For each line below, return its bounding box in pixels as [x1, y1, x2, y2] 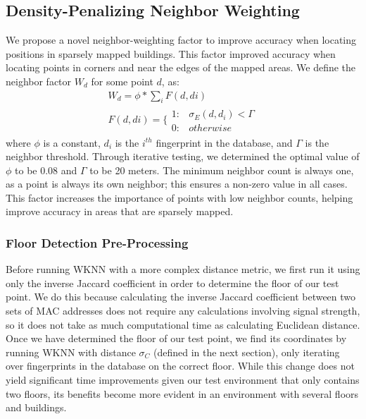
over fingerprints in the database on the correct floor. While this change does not [6, 358, 355, 373]
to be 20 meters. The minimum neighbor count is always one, [89, 162, 354, 177]
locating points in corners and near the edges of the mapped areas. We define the [6, 60, 356, 75]
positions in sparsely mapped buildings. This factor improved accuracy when [6, 46, 336, 61]
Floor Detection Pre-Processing [6, 233, 189, 251]
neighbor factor [6, 73, 72, 88]
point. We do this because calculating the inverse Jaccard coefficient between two [6, 289, 356, 304]
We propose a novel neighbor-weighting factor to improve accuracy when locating [6, 32, 357, 47]
